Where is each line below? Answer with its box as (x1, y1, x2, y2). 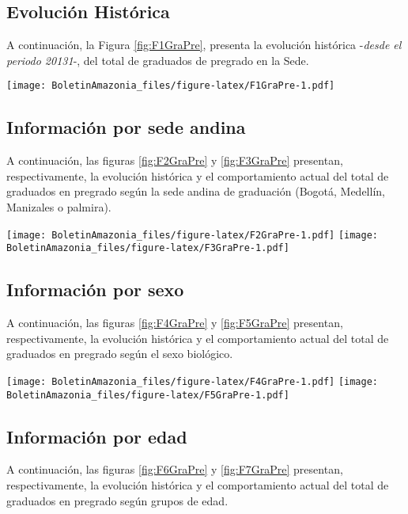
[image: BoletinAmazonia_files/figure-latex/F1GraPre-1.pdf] (6, 80, 335, 92)
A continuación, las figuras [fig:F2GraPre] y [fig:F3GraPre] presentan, (6, 152, 343, 169)
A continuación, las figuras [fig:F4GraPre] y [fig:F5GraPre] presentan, (6, 314, 343, 331)
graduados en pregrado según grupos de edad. (6, 492, 229, 508)
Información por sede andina (6, 115, 246, 139)
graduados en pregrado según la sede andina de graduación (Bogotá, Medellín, (6, 183, 385, 200)
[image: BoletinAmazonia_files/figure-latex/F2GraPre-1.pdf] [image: (6, 229, 379, 241)
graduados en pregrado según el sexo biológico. (6, 345, 233, 362)
